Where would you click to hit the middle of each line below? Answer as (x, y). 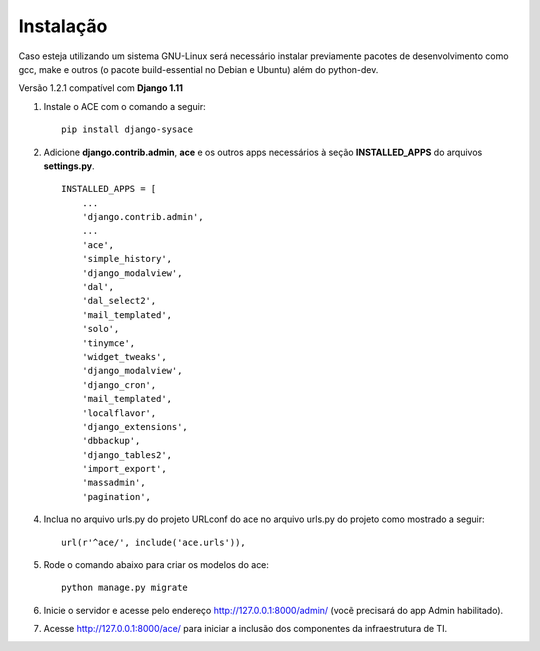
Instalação (63, 26)
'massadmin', (113, 483)
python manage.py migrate (125, 588)
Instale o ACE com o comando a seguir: (125, 106)
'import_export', (124, 469)
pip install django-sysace (127, 129)
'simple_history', (127, 259)
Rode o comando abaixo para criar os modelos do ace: (156, 565)
